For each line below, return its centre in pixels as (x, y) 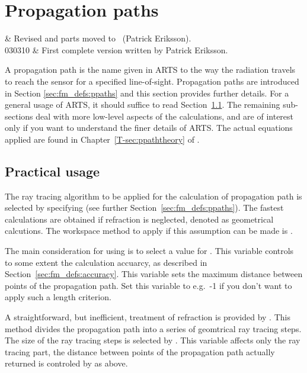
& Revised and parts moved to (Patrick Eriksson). (98, 38)
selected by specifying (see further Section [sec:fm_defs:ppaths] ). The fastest (144, 208)
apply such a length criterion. (58, 297)
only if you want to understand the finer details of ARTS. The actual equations (149, 128)
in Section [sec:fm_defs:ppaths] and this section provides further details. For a (147, 93)
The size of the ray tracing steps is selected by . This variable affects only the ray (153, 340)
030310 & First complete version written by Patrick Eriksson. (116, 49)
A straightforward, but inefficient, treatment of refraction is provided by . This (148, 317)
